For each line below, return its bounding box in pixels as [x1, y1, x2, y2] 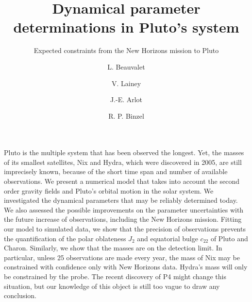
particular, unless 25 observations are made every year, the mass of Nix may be [4, 252, 240, 262]
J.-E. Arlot [110, 94, 143, 105]
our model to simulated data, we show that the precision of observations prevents [4, 224, 246, 234]
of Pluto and [210, 233, 248, 243]
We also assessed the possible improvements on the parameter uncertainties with [4, 204, 244, 214]
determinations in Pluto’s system [13, 17, 239, 37]
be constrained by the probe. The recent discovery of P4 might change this [4, 271, 226, 281]
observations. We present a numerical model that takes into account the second [4, 176, 240, 186]
